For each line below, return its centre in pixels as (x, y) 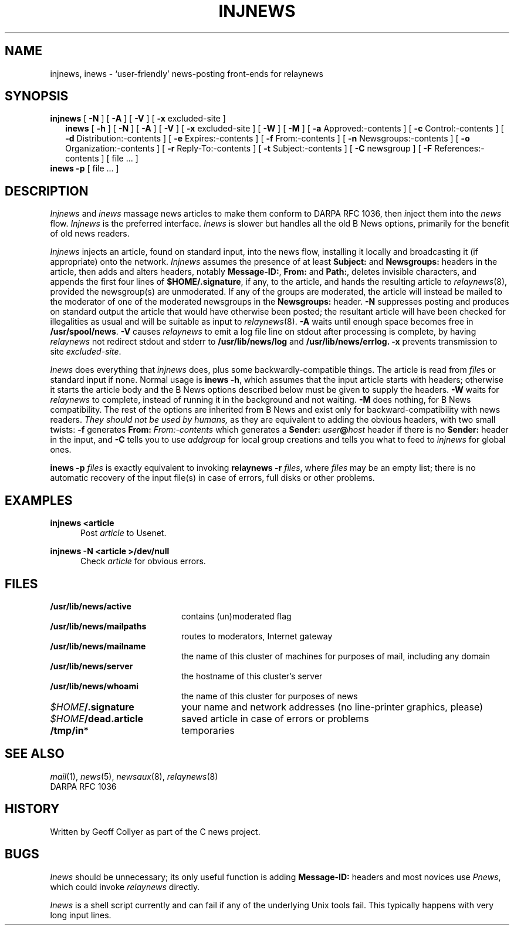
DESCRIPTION (47, 191)
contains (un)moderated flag (236, 616)
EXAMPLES (39, 500)
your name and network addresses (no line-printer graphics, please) (332, 707)
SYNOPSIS (37, 96)
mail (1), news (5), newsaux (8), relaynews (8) (134, 776)
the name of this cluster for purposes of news (270, 696)
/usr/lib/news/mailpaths (98, 626)
